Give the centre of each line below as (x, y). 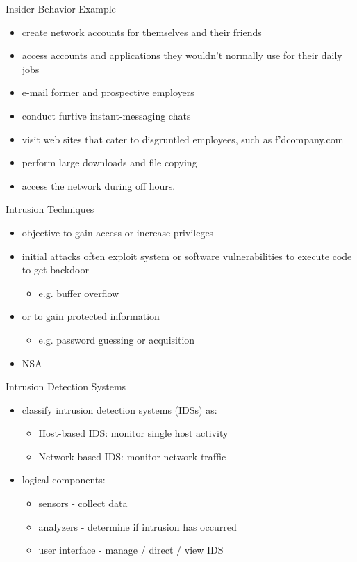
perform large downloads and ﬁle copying (109, 162)
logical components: (64, 480)
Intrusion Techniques (50, 209)
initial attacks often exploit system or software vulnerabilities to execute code (187, 256)
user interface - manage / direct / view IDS (131, 550)
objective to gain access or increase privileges (118, 232)
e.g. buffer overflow (79, 292)
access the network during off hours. (99, 185)
